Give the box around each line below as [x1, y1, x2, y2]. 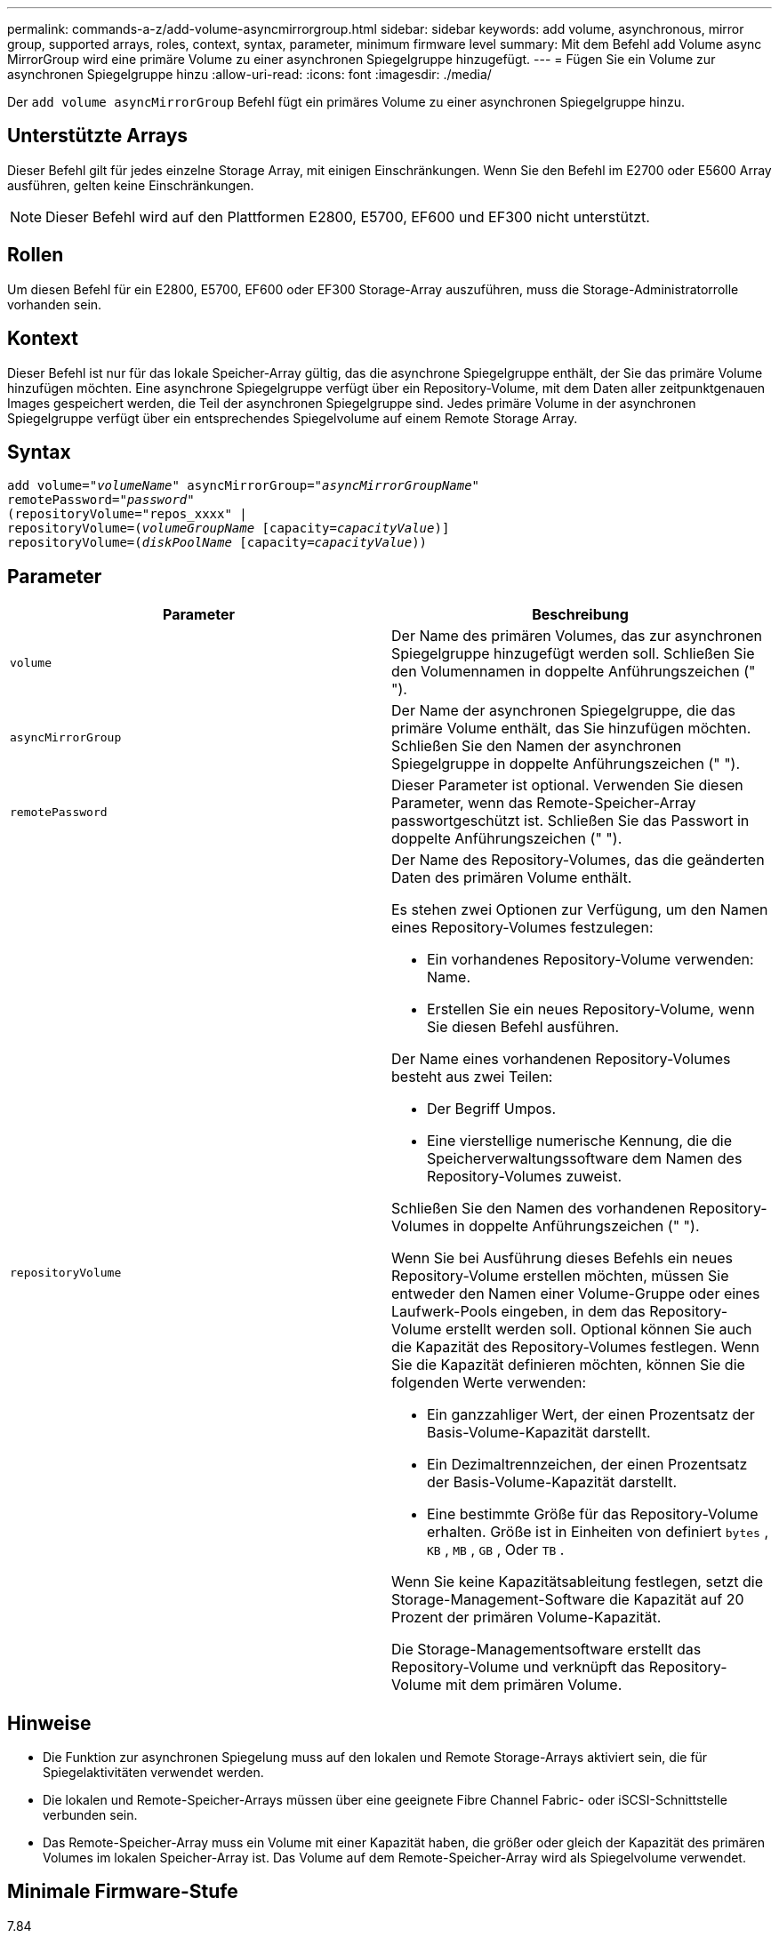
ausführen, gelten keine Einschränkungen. [7, 177, 254, 193]
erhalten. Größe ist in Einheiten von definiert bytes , [427, 1523, 769, 1542]
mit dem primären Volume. [446, 1676, 622, 1694]
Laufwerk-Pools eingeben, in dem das [391, 1302, 646, 1321]
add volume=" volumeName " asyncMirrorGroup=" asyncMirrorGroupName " [7, 478, 480, 493]
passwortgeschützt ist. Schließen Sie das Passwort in [391, 812, 750, 830]
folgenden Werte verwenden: [391, 1373, 586, 1392]
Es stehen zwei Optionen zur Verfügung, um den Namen [391, 901, 768, 919]
